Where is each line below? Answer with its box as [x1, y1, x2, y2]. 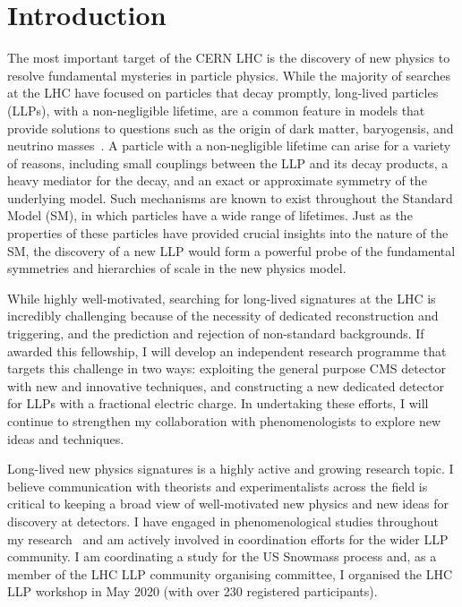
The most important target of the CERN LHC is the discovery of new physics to [7, 48, 450, 67]
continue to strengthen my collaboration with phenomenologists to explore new [7, 412, 441, 430]
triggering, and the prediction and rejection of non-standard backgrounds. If [7, 324, 424, 343]
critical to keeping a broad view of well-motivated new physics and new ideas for [7, 494, 449, 513]
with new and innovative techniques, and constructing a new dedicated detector [7, 376, 444, 395]
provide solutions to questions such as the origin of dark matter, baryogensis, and [7, 118, 454, 137]
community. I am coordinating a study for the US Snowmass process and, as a [7, 547, 437, 566]
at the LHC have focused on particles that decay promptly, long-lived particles [7, 83, 439, 102]
